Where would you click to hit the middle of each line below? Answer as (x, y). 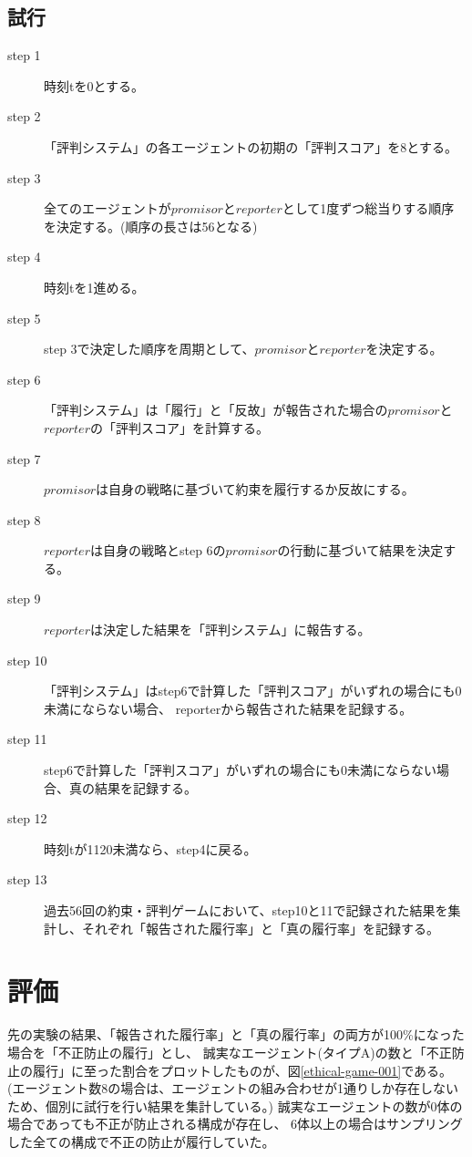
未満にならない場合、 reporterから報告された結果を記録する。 (228, 708)
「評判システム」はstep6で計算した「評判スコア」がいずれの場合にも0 (253, 691)
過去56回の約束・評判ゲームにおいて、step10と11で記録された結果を (246, 910)
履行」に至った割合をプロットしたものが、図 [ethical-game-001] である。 (242, 1070)
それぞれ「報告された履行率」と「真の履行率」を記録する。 (260, 928)
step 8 (24, 519)
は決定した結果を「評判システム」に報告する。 (230, 630)
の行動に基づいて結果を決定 (360, 550)
